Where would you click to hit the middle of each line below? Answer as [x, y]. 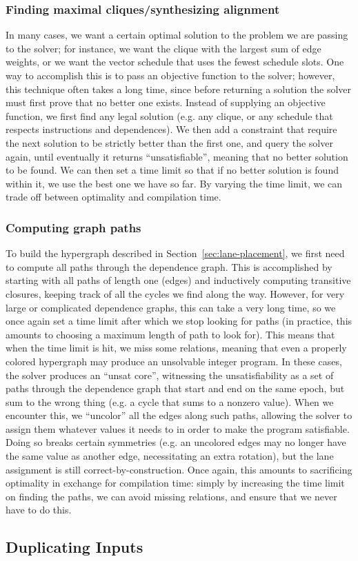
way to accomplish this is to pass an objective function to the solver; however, [170, 75]
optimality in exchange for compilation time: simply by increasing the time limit [175, 483]
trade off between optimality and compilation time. [113, 197]
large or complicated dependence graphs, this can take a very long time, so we [171, 307]
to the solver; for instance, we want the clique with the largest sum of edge [163, 48]
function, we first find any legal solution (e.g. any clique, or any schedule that [169, 115]
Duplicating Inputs [74, 547]
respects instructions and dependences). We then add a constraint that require [171, 129]
